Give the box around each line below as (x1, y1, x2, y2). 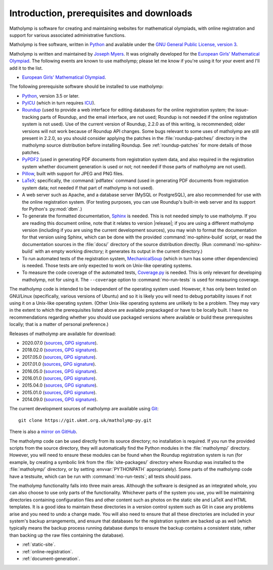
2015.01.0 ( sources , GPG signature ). (22, 389, 97, 395)
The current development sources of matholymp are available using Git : (9, 406, 159, 412)
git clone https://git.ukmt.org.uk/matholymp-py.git (18, 417, 152, 423)
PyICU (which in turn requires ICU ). (22, 100, 96, 106)
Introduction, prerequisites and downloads (9, 8, 193, 19)
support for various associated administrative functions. (9, 32, 126, 38)
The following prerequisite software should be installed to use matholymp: (9, 83, 164, 89)
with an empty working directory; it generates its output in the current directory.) (34, 248, 203, 255)
